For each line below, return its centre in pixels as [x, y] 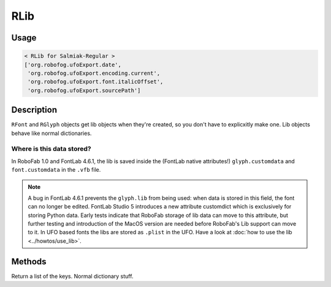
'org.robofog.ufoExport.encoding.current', [94, 73]
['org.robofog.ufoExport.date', [73, 65]
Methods [29, 262]
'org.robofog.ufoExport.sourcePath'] [84, 90]
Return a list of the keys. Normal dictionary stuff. [72, 276]
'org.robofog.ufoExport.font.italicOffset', [96, 82]
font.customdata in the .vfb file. [56, 170]
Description [34, 110]
